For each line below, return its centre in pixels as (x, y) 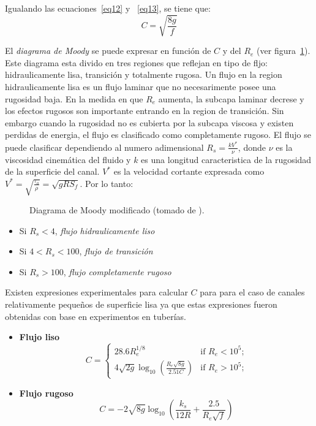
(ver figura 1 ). (284, 51)
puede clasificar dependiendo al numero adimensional (104, 147)
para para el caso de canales (252, 292)
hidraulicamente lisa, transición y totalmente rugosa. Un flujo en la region (144, 74)
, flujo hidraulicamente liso (105, 230)
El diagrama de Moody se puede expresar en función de (108, 51)
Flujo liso (39, 337)
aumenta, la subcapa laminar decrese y (231, 98)
